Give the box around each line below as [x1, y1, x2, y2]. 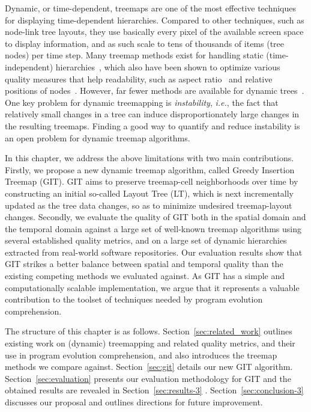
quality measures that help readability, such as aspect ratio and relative [5, 72, 273, 85]
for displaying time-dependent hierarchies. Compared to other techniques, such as [5, 13, 304, 26]
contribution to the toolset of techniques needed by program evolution [5, 293, 263, 306]
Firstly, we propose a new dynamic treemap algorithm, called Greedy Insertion [5, 163, 295, 176]
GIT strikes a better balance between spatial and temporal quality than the [5, 257, 283, 270]
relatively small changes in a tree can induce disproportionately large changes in [5, 108, 300, 120]
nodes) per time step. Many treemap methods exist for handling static [5, 49, 264, 61]
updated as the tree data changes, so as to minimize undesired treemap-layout [5, 198, 292, 211]
